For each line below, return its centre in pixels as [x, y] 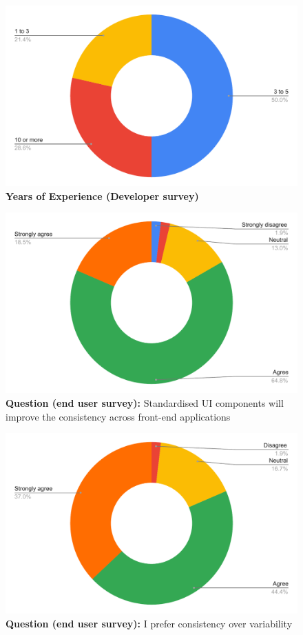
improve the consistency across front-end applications [118, 416]
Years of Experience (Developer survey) [102, 195]
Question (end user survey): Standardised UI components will [145, 402]
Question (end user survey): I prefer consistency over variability [149, 623]
